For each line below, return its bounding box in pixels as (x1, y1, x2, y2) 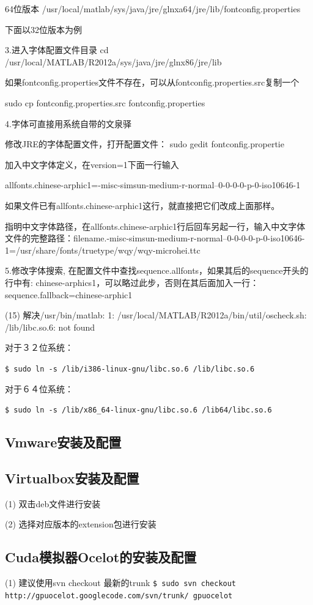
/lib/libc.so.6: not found (5, 320, 95, 333)
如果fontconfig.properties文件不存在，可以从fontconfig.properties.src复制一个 (5, 76, 300, 89)
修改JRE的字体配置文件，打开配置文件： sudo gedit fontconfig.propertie (5, 137, 284, 150)
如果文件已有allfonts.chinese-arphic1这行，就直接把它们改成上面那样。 (5, 199, 280, 211)
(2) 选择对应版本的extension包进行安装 (5, 518, 156, 530)
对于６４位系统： (5, 382, 73, 395)
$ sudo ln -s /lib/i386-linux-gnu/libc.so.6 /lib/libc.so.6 (5, 364, 255, 373)
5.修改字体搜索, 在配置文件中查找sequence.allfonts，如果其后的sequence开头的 (5, 264, 309, 277)
